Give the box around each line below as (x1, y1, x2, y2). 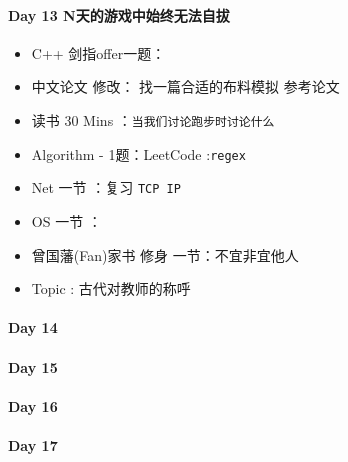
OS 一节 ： (31, 211, 102, 232)
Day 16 (8, 395, 58, 416)
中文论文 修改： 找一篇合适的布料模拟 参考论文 (31, 76, 340, 97)
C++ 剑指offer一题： (31, 42, 166, 63)
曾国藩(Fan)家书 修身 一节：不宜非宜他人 (31, 244, 299, 265)
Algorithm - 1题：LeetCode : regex (31, 143, 246, 164)
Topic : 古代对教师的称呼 (31, 278, 191, 299)
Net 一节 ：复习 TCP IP (31, 177, 181, 198)
